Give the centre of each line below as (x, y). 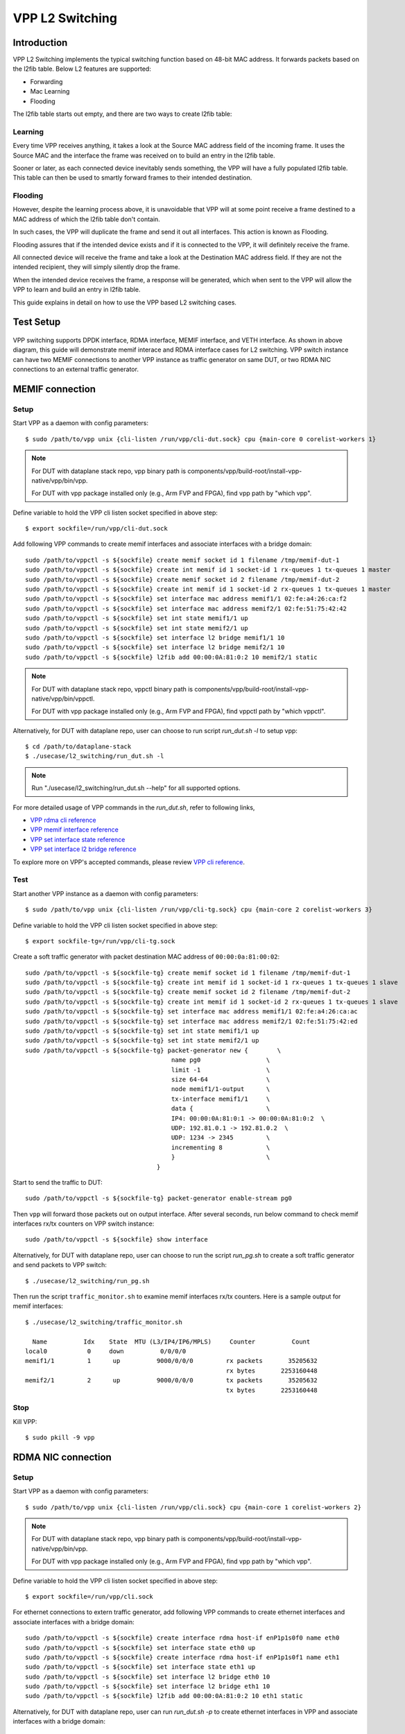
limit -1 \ (221, 1070)
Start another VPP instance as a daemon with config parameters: (105, 893)
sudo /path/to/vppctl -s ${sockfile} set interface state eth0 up (140, 1648)
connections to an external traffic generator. (76, 369)
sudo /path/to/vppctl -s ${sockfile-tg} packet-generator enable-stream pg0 (159, 1199)
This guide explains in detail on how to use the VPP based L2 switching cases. (125, 302)
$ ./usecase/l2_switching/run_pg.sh (87, 1281)
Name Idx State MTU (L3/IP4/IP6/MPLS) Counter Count (171, 1341)
